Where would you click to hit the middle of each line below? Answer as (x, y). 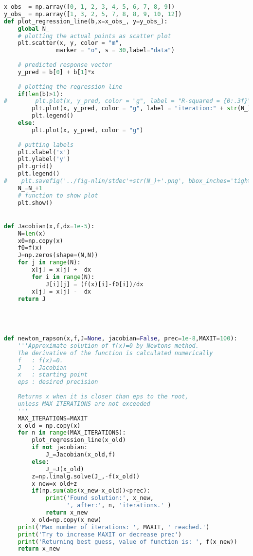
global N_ (34, 29)
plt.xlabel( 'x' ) (44, 152)
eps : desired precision (58, 382)
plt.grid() (35, 167)
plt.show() (35, 203)
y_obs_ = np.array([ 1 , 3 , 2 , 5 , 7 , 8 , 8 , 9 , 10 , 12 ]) (93, 14)
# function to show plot (58, 195)
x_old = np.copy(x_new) (67, 520)
